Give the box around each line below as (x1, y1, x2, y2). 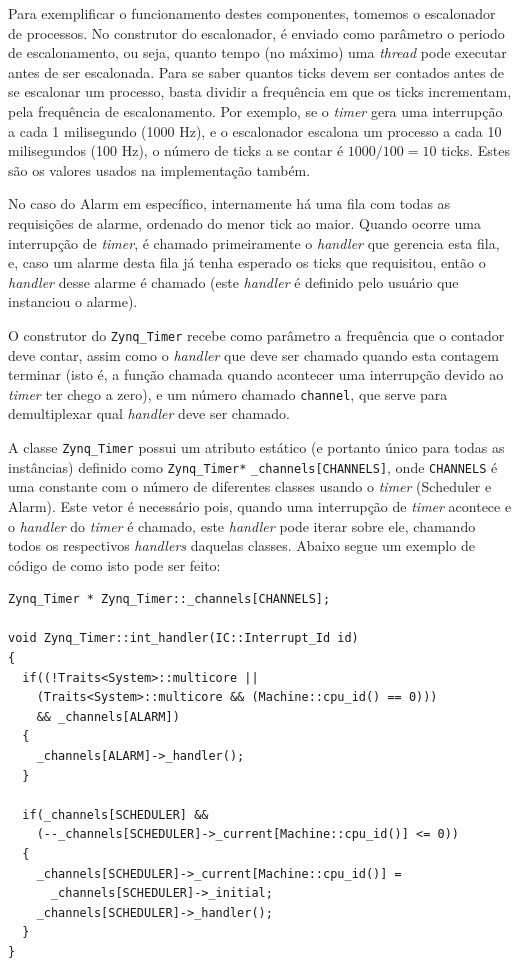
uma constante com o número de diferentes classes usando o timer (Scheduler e (8, 476, 492, 497)
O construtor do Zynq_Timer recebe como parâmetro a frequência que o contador (8, 324, 505, 345)
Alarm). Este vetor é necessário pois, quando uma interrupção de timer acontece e (8, 495, 512, 516)
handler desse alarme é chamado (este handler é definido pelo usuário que (8, 271, 459, 292)
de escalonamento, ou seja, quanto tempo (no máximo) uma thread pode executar (8, 42, 507, 63)
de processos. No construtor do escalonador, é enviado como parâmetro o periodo (8, 22, 505, 43)
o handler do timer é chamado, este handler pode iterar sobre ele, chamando (8, 515, 476, 536)
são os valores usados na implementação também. (8, 159, 311, 180)
